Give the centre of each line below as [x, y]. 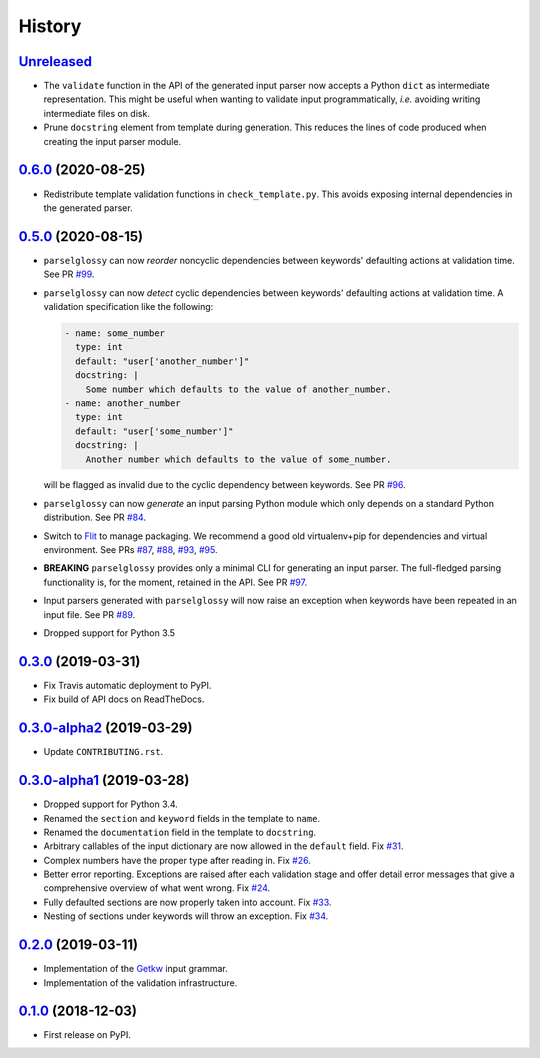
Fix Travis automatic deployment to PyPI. [127, 685]
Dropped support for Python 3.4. [111, 804]
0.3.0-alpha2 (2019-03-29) [105, 728]
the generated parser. [88, 207]
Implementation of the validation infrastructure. [140, 982]
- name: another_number [123, 403]
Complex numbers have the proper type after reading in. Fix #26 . [177, 860]
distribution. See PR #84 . [95, 517]
